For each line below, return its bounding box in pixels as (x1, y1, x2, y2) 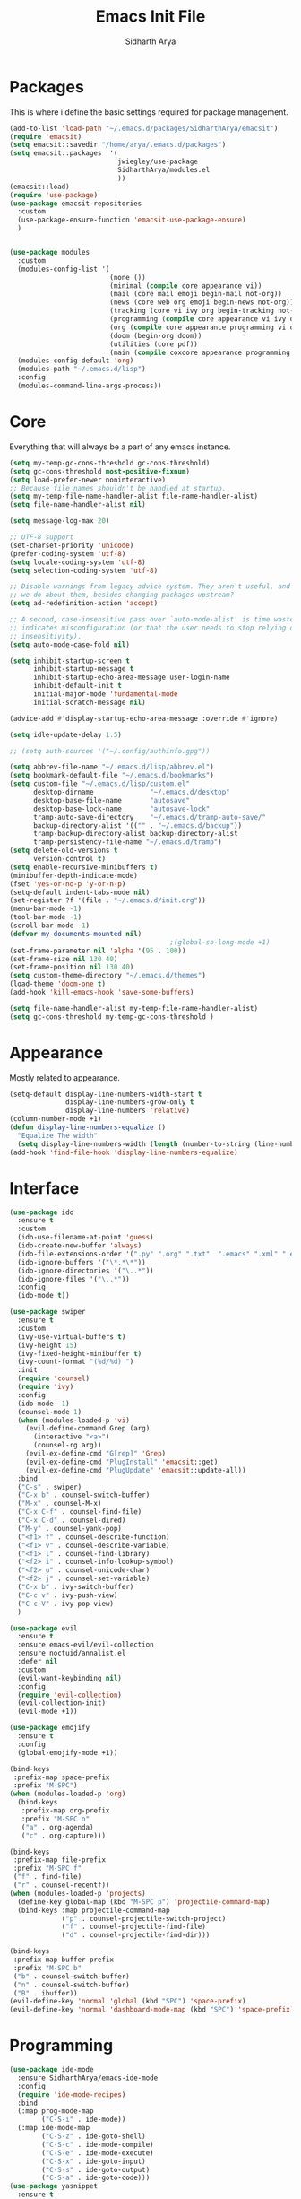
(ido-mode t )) (17, 1291, 70, 1300)
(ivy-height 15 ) (17, 1341, 78, 1350)
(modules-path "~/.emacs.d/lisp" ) (17, 365, 146, 374)
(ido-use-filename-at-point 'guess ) (17, 1233, 154, 1242)
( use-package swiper (9, 1308, 87, 1317)
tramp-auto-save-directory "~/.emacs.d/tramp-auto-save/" (32, 813, 267, 821)
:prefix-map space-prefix (13, 1773, 110, 1782)
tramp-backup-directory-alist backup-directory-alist (32, 830, 239, 839)
